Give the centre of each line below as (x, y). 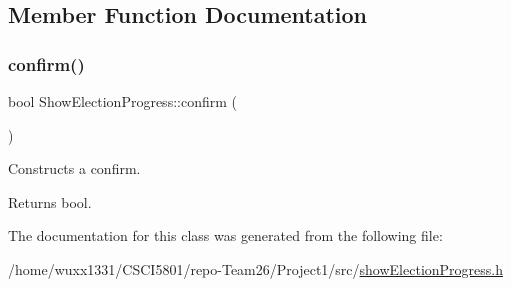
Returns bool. (50, 201)
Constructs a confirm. (74, 168)
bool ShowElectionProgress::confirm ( (122, 101)
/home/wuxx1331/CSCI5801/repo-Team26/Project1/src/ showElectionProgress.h (255, 268)
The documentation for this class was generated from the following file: (225, 235)
